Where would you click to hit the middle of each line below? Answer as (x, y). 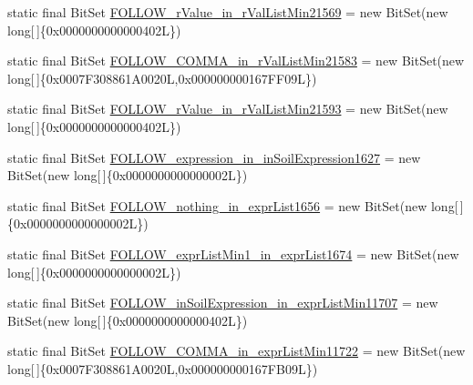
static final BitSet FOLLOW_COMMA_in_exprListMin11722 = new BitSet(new (236, 351)
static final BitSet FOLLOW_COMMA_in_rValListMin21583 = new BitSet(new (236, 61)
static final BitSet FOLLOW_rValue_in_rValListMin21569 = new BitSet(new (228, 12)
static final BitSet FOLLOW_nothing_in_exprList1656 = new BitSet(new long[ (233, 205)
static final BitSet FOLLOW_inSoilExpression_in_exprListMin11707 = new (223, 303)
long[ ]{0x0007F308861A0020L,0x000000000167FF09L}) (162, 78)
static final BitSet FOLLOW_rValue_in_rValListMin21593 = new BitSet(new (228, 109)
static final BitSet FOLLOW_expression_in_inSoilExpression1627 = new (214, 157)
